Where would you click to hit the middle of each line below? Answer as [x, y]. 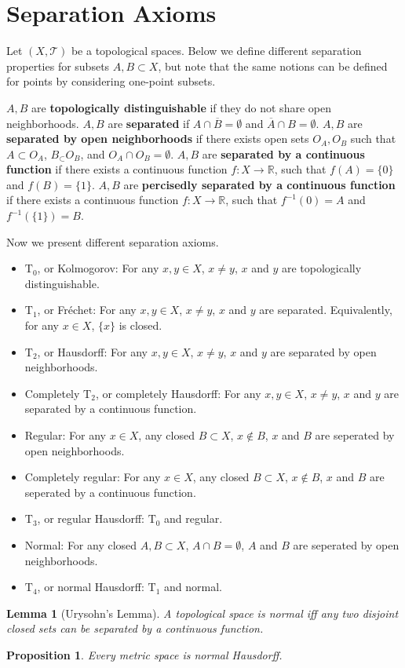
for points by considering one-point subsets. [111, 81]
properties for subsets [58, 66]
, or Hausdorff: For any [92, 351]
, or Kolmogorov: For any [98, 268]
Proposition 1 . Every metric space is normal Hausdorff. [144, 654]
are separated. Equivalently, [326, 310]
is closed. [140, 325]
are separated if [149, 123]
